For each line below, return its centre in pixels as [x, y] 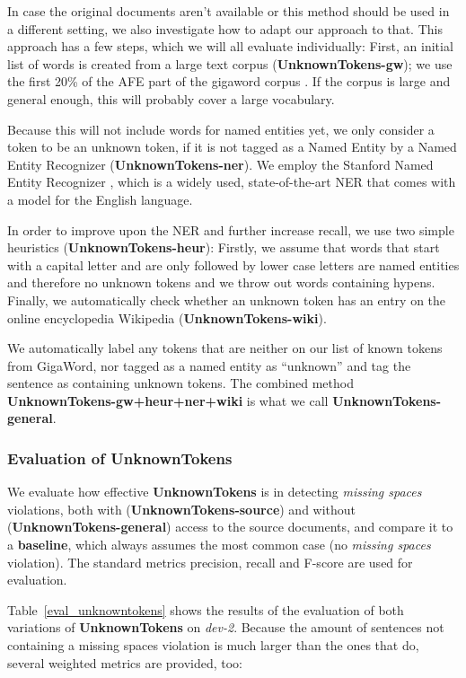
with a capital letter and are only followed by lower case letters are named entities [233, 264]
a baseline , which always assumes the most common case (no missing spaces [219, 545]
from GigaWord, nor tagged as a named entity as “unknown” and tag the [209, 365]
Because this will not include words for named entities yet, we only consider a [221, 129]
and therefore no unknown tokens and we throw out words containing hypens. [221, 282]
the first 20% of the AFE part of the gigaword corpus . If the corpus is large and [229, 81]
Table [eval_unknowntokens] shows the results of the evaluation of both [206, 609]
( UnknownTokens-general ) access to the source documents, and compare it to [230, 527]
